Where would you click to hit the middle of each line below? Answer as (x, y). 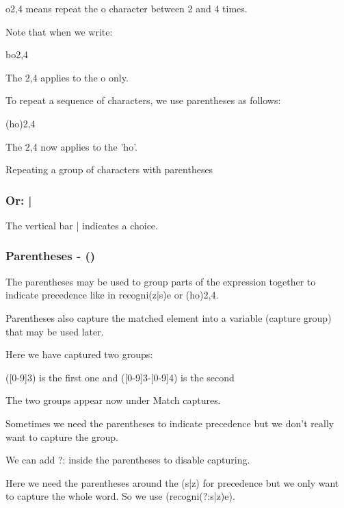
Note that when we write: (59, 31)
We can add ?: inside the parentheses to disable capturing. (128, 460)
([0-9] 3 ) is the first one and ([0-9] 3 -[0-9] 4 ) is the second (120, 377)
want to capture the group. (62, 436)
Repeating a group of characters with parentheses (109, 169)
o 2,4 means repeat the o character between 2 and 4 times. (127, 8)
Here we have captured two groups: (79, 354)
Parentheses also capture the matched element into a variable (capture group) (169, 317)
